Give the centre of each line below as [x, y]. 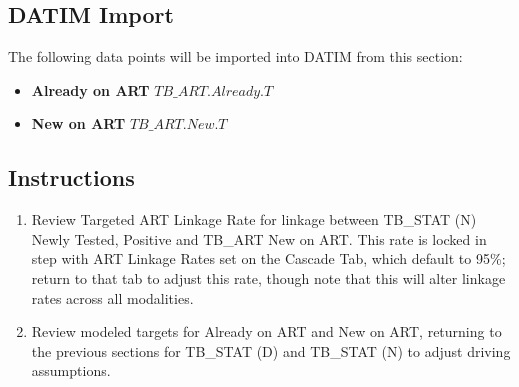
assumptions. [71, 370]
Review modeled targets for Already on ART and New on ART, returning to [266, 331]
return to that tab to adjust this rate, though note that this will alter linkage [268, 277]
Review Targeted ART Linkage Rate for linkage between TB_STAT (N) [254, 219]
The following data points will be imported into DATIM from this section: [235, 56]
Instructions [71, 177]
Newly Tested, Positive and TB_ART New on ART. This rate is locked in [259, 238]
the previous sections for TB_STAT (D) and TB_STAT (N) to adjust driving [271, 350]
